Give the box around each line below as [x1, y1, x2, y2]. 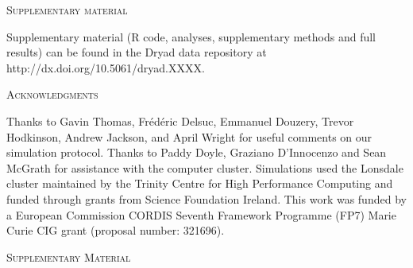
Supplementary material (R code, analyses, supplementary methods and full [6, 28, 376, 45]
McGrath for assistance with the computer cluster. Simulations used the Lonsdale [6, 159, 403, 176]
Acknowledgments [6, 86, 98, 103]
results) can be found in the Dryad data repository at [6, 44, 267, 60]
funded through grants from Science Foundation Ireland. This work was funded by [6, 190, 407, 207]
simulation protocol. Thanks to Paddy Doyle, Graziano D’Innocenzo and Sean [6, 144, 387, 161]
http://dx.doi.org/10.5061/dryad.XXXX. [6, 59, 205, 76]
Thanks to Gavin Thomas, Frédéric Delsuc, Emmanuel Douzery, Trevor [6, 112, 354, 129]
